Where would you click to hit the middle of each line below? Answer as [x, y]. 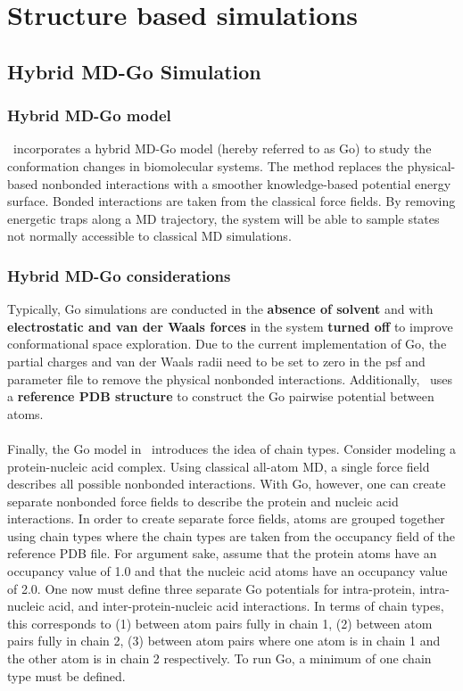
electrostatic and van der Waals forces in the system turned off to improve [230, 326]
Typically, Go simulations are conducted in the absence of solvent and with [220, 309]
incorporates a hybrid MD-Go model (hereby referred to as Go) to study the [222, 148]
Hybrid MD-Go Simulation [134, 71]
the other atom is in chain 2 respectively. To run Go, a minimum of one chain [219, 658]
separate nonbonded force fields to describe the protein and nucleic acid [203, 501]
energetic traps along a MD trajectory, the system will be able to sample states [223, 218]
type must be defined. [66, 675]
